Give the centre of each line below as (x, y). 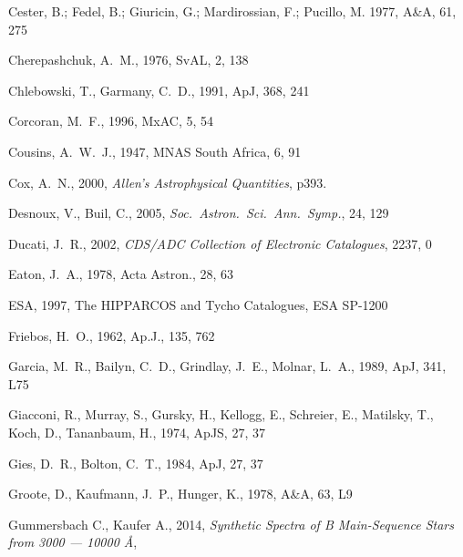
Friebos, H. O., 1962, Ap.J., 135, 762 (112, 335)
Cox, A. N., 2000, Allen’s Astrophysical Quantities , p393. (168, 182)
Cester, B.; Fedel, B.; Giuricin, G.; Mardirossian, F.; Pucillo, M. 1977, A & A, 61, (232, 11)
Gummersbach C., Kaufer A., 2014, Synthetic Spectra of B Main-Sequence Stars (231, 524)
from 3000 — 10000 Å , (73, 542)
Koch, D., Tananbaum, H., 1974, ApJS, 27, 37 (137, 432)
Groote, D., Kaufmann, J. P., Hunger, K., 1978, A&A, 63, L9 (180, 494)
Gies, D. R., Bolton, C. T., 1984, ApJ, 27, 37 (136, 463)
